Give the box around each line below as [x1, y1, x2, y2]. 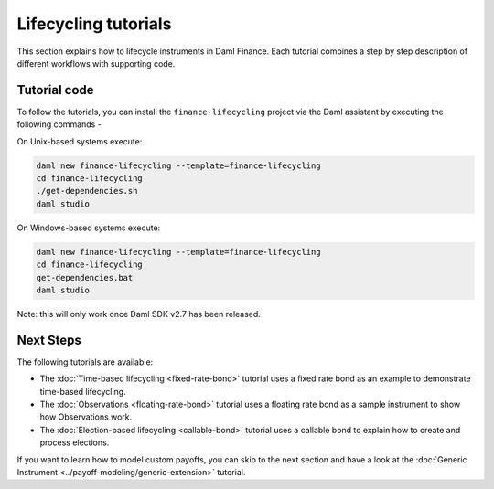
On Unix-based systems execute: [16, 135, 143, 146]
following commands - [16, 119, 102, 130]
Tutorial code [16, 82, 95, 98]
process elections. [39, 437, 110, 448]
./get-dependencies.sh [36, 186, 138, 197]
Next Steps [16, 332, 81, 347]
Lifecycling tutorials [16, 14, 172, 34]
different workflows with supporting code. [16, 58, 176, 69]
